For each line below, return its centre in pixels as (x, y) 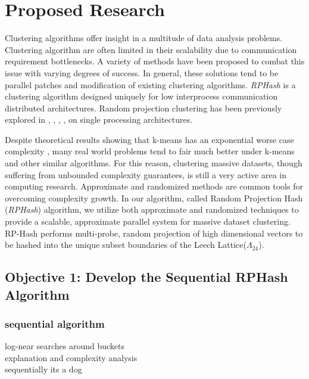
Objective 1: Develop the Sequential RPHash (146, 277)
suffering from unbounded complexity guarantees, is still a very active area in (146, 174)
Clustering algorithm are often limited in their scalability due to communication (151, 49)
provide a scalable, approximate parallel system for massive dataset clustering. (148, 221)
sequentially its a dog (43, 369)
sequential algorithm (55, 323)
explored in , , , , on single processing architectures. (99, 119)
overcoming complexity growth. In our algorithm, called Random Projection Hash (154, 198)
